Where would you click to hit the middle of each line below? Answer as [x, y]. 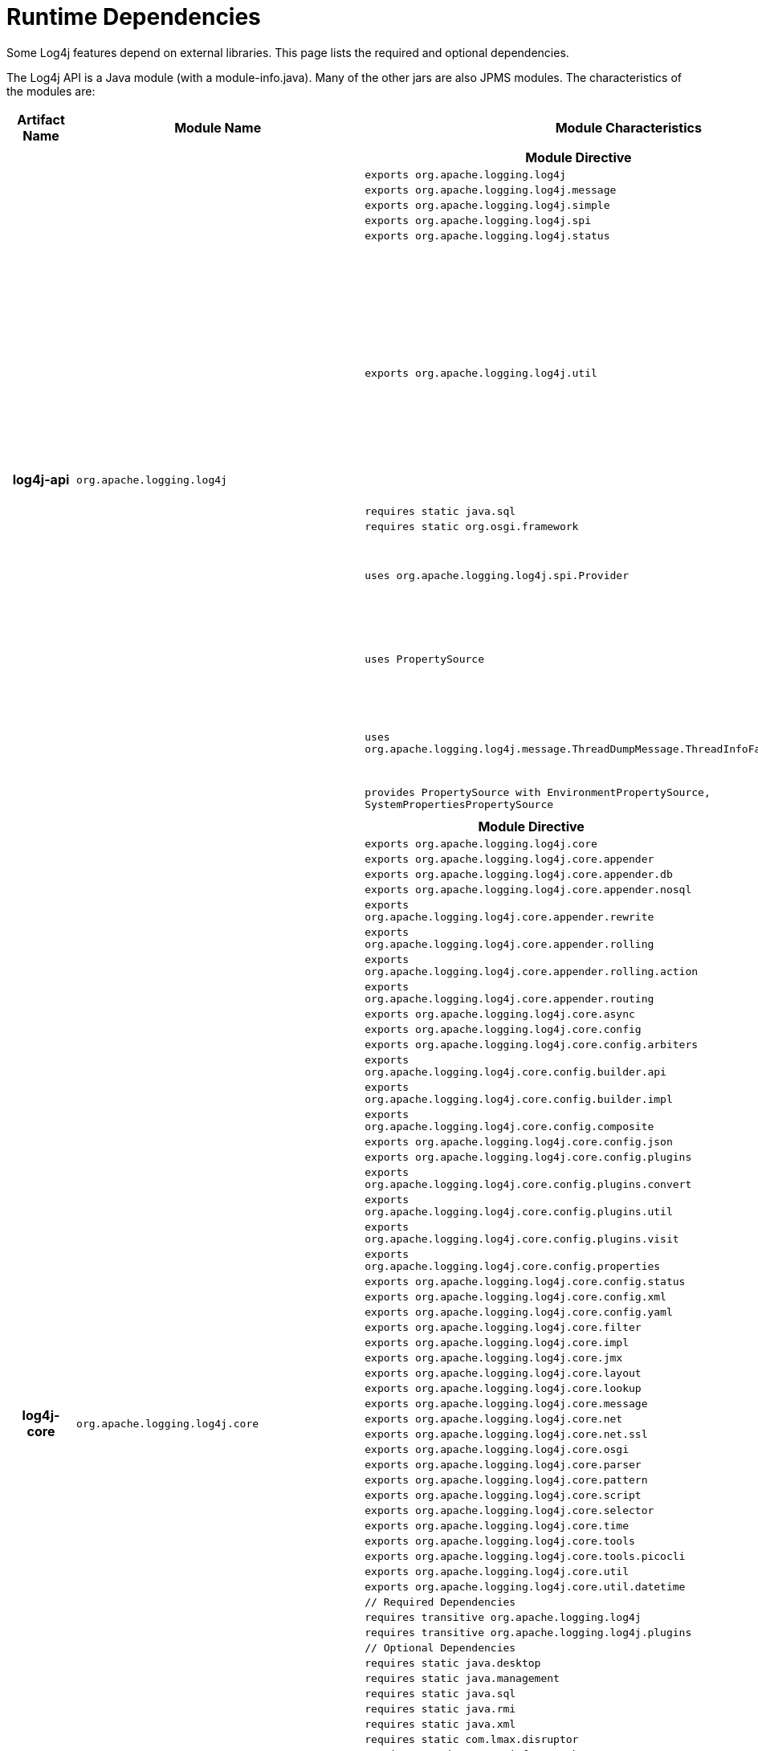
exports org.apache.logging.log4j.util [481, 373]
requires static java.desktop [453, 1663]
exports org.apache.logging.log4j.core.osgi [497, 1449]
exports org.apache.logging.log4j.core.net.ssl [506, 1434]
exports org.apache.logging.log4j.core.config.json [519, 1141]
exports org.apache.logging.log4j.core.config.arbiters [532, 1044]
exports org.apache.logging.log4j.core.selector [509, 1510]
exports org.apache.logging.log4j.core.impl [497, 1342]
